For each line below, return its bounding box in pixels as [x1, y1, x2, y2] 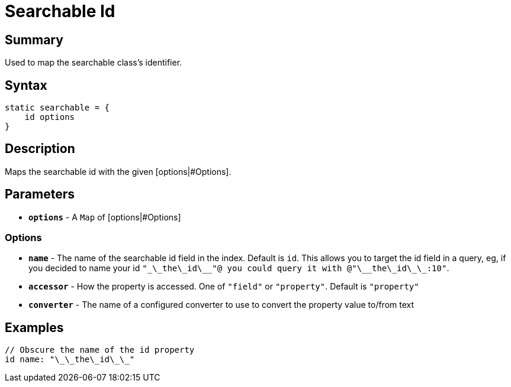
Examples [5, 320, 64, 335]
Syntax [5, 77, 47, 93]
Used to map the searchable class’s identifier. [5, 57, 182, 68]
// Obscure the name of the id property [5, 345, 195, 355]
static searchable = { [5, 103, 110, 113]
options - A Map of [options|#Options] [28, 212, 181, 222]
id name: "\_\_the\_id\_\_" [5, 355, 135, 365]
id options [24, 112, 75, 122]
